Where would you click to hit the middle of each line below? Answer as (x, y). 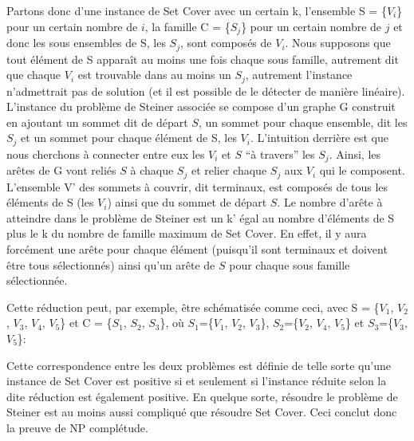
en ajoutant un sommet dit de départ (97, 122)
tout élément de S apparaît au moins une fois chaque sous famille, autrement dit (203, 59)
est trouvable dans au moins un (154, 75)
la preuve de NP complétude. (77, 427)
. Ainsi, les (355, 154)
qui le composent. (362, 170)
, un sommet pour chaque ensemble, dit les (303, 122)
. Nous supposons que (338, 43)
